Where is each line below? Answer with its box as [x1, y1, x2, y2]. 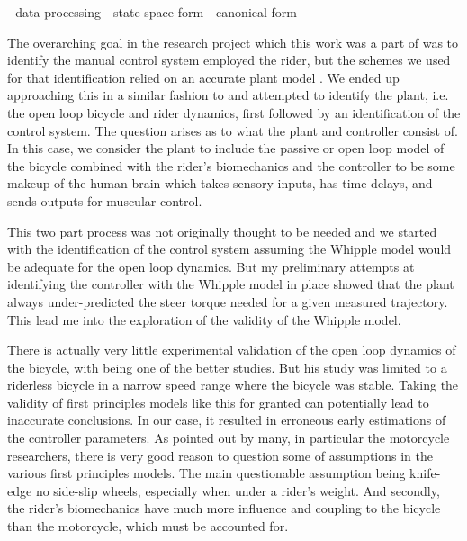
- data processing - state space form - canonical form [7, 3, 297, 21]
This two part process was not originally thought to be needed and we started [7, 221, 437, 240]
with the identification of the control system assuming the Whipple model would [7, 239, 452, 258]
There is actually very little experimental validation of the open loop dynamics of [7, 340, 456, 359]
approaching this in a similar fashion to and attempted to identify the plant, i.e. [7, 86, 449, 104]
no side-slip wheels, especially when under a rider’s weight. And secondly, [35, 481, 440, 500]
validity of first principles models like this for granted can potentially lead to [7, 392, 429, 411]
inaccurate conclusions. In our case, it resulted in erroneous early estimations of [7, 410, 446, 429]
